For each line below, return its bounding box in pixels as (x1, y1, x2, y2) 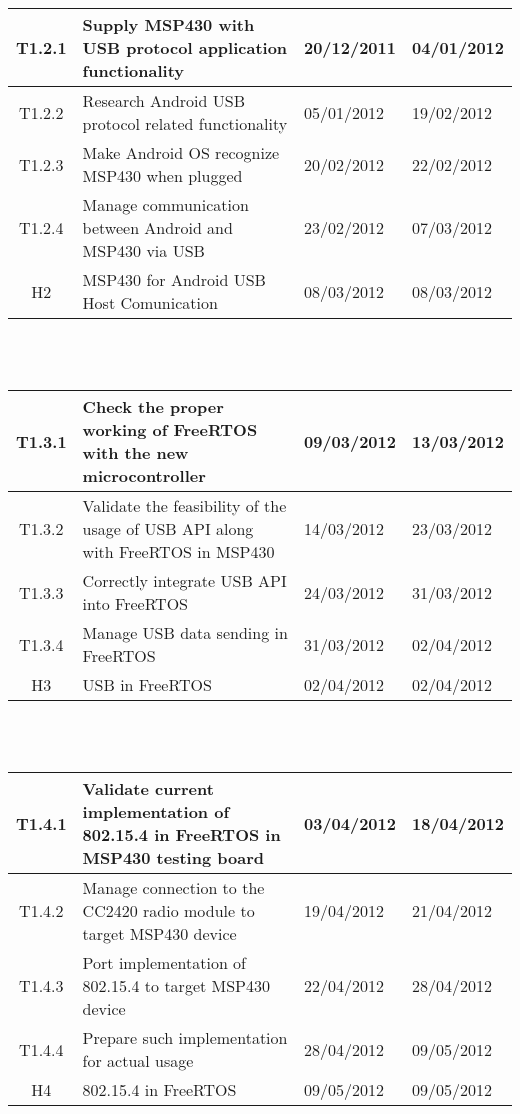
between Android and (82, 216, 233, 239)
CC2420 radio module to (82, 899, 255, 923)
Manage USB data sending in (82, 621, 288, 645)
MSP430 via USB (82, 239, 205, 262)
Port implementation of (82, 951, 247, 975)
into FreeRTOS (82, 592, 189, 616)
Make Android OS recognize (82, 141, 280, 164)
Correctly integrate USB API (82, 569, 287, 593)
